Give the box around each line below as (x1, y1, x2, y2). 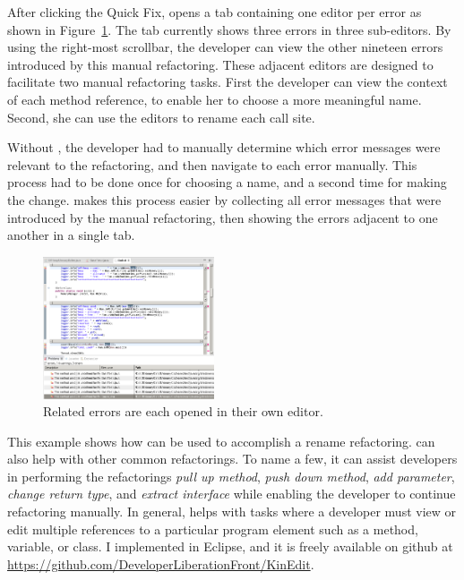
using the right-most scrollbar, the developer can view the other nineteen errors (7, 38, 443, 56)
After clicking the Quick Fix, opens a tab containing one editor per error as (7, 3, 422, 21)
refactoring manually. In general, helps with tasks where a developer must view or (7, 502, 457, 521)
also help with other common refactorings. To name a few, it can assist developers (7, 449, 458, 468)
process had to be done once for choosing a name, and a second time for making (7, 173, 447, 192)
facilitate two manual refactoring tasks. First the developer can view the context (7, 72, 448, 91)
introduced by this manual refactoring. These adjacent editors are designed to (7, 55, 434, 73)
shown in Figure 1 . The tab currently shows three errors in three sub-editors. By (7, 20, 451, 38)
